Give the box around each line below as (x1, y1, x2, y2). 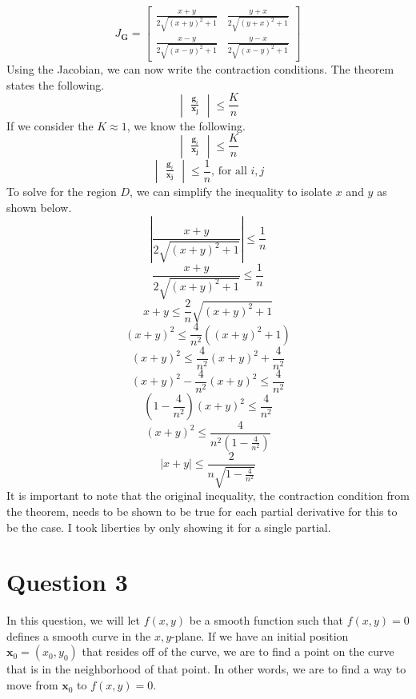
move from (6, 677, 58, 693)
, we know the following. (126, 117, 246, 134)
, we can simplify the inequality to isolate (130, 183, 333, 200)
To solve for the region (6, 183, 117, 200)
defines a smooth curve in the (6, 627, 151, 644)
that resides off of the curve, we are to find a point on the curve (82, 643, 394, 660)
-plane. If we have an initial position (171, 627, 349, 644)
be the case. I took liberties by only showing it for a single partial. (6, 518, 331, 535)
